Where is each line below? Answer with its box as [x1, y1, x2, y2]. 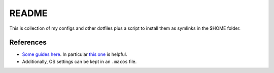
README [9, 8, 48, 19]
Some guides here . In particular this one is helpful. [22, 51, 127, 57]
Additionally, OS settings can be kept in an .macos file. [22, 58, 137, 64]
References [9, 38, 47, 47]
